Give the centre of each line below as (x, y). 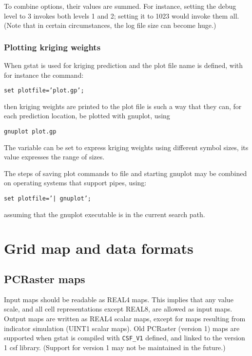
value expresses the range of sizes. (54, 157)
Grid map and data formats (99, 248)
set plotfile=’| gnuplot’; (48, 199)
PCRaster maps (45, 279)
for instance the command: (44, 75)
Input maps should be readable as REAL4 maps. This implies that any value (119, 299)
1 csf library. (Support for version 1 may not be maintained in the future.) (115, 347)
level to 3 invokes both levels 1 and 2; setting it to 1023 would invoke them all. (122, 15)
